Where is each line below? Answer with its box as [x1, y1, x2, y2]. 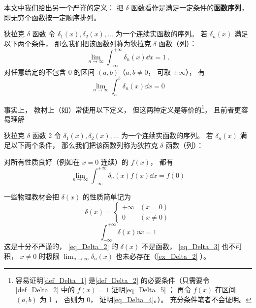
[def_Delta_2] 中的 [15, 284, 75, 295]
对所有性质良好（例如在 [4, 156, 80, 167]
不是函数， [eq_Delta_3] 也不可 [142, 241, 243, 252]
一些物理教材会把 [4, 192, 59, 202]
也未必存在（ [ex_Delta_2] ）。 [115, 251, 211, 261]
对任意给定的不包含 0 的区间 [4, 66, 95, 77]
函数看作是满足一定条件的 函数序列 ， [131, 2, 249, 12]
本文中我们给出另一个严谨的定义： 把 [4, 2, 124, 12]
